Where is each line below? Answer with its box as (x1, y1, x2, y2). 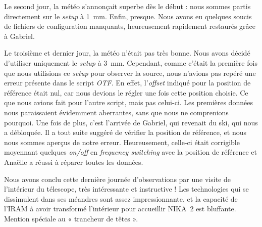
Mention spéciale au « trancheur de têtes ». (4, 213, 138, 223)
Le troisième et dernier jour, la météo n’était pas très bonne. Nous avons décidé (4, 48, 250, 58)
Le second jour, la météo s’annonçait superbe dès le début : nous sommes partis (4, 1, 251, 11)
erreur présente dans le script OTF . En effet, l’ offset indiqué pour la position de (4, 77, 251, 88)
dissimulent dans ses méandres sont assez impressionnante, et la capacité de (4, 193, 238, 204)
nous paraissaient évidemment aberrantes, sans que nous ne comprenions (4, 107, 229, 117)
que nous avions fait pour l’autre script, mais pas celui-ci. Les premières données (4, 97, 253, 108)
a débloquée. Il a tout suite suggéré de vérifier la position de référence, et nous (4, 127, 246, 138)
